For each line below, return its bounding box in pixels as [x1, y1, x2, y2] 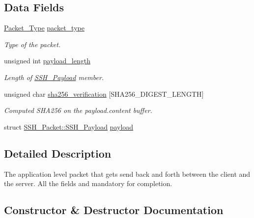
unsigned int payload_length [4, 55, 90, 66]
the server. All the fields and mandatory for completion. [4, 178, 172, 189]
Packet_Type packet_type [4, 23, 85, 33]
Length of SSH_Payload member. [4, 72, 104, 82]
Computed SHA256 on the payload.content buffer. [4, 105, 152, 115]
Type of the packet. [4, 39, 61, 49]
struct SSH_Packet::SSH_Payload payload [4, 121, 134, 132]
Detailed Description [4, 145, 112, 161]
